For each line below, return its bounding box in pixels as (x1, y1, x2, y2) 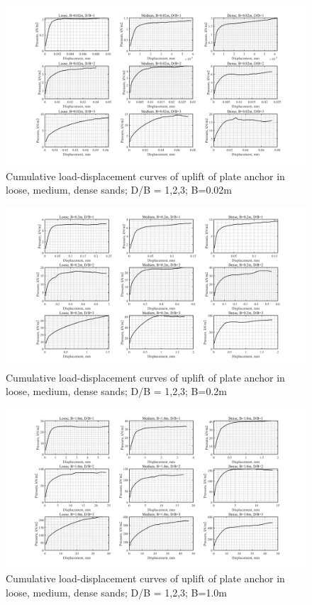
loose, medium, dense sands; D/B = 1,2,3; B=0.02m (6, 182, 232, 197)
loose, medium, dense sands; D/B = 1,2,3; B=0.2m (6, 384, 227, 399)
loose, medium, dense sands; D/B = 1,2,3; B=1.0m (6, 584, 227, 599)
